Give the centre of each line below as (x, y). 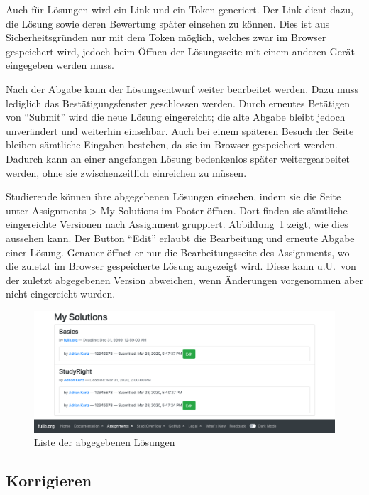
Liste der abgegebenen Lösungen (105, 442)
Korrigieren (49, 480)
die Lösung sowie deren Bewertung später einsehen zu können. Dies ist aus (168, 23)
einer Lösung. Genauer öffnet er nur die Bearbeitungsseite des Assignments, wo (178, 252)
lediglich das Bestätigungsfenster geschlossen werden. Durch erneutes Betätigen (178, 103)
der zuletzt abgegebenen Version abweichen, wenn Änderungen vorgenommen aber (184, 279)
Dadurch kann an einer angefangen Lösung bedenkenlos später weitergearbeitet (178, 158)
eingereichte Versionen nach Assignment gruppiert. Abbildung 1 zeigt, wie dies (177, 224)
